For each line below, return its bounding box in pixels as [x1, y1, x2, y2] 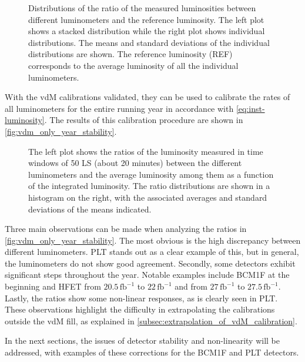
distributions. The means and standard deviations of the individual [28, 36, 270, 48]
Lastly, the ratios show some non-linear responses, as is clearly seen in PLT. [5, 291, 278, 304]
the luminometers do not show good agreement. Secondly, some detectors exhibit [5, 257, 296, 269]
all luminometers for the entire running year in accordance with [5, 102, 234, 114]
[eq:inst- [236, 102, 265, 114]
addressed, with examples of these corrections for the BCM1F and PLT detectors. [5, 346, 299, 358]
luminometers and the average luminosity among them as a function [28, 168, 274, 180]
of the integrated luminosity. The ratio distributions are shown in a [28, 180, 270, 192]
